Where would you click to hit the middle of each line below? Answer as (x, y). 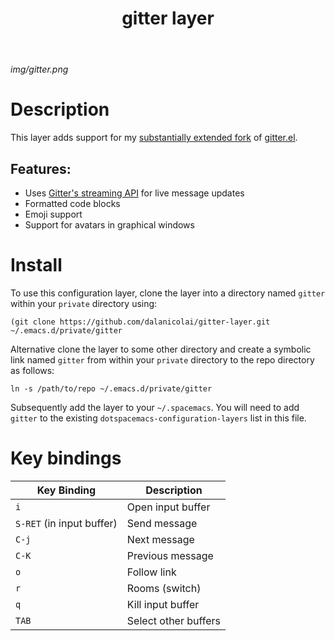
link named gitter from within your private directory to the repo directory (162, 359)
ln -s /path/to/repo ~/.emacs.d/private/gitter (111, 388)
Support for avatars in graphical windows (109, 224)
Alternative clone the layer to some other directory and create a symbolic (161, 349)
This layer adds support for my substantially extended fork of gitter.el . (154, 138)
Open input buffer (168, 507)
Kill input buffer (163, 604)
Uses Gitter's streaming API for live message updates (134, 193)
